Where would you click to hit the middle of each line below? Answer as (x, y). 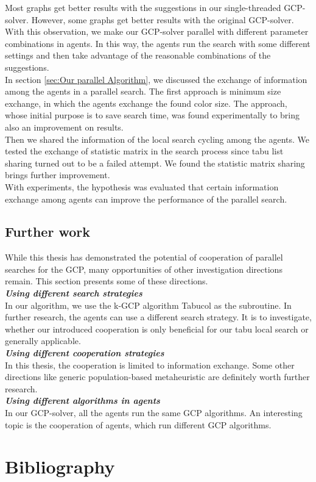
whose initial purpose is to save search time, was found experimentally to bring (152, 115)
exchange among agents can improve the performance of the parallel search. (146, 199)
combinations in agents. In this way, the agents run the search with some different (158, 43)
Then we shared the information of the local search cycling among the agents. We (157, 139)
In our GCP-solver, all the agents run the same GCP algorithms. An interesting (154, 413)
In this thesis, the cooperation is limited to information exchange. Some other (150, 365)
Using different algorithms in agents (83, 401)
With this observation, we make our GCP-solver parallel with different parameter (157, 31)
